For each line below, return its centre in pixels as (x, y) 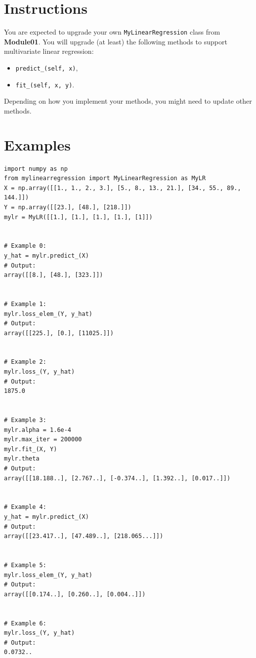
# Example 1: (25, 304)
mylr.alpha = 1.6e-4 (38, 430)
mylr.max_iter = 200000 (43, 440)
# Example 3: (25, 420)
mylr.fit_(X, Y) (31, 449)
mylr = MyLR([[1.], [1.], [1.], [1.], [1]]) (78, 217)
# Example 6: (25, 623)
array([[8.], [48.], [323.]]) (54, 275)
